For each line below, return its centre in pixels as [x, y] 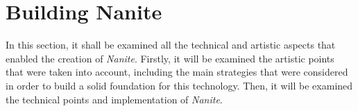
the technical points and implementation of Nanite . [114, 99]
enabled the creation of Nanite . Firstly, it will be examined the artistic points [170, 58]
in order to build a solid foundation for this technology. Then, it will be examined [179, 85]
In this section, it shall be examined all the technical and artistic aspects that [171, 45]
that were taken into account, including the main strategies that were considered [177, 72]
